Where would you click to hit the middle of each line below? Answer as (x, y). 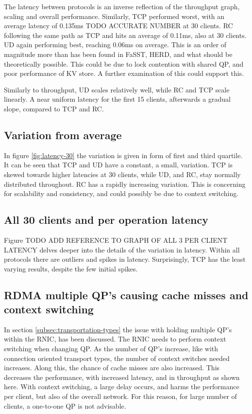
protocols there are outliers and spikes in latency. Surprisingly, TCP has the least (125, 259)
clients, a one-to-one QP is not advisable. (65, 405)
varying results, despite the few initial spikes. (71, 268)
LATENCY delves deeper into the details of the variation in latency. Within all (122, 249)
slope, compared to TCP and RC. (54, 108)
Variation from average (63, 135)
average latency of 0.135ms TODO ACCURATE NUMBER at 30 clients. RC (118, 26)
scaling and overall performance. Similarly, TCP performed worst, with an (114, 16)
